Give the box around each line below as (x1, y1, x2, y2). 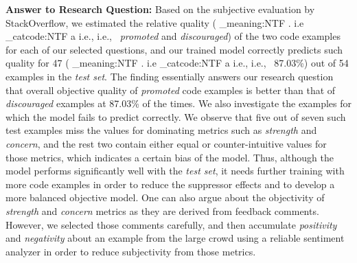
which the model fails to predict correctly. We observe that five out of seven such (5, 109, 346, 124)
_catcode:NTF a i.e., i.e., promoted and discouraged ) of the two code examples (5, 29, 341, 43)
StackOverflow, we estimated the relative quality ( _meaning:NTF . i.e (5, 15, 304, 30)
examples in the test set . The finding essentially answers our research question (5, 69, 334, 83)
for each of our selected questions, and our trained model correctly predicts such (5, 42, 343, 56)
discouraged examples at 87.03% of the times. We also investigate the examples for (5, 96, 352, 111)
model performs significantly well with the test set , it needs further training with (5, 163, 345, 178)
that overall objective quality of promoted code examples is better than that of (5, 82, 336, 97)
